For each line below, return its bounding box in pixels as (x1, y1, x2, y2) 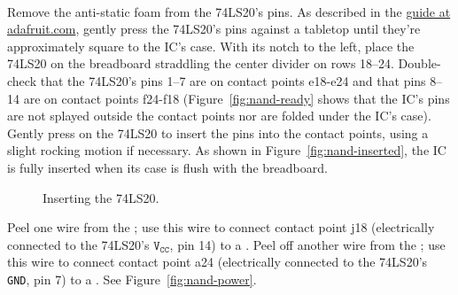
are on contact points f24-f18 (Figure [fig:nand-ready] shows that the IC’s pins (23, 89, 450, 107)
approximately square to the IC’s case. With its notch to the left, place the (7, 36, 415, 55)
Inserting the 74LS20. (43, 188, 159, 206)
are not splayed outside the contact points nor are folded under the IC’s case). (7, 106, 431, 125)
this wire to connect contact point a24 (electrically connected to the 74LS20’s (7, 252, 428, 271)
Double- (398, 54, 441, 73)
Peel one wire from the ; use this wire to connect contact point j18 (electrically (7, 218, 435, 237)
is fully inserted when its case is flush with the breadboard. (7, 158, 328, 176)
